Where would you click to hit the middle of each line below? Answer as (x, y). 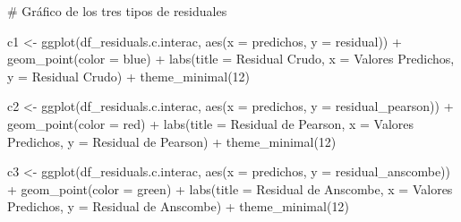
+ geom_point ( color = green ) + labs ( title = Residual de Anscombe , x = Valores (230, 188)
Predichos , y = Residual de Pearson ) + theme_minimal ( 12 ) (172, 141)
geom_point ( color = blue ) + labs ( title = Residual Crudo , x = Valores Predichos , (231, 59)
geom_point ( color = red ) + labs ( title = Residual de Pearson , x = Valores (211, 123)
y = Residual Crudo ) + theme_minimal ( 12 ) (129, 76)
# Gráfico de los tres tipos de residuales (117, 11)
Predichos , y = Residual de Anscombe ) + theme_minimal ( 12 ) (178, 206)
